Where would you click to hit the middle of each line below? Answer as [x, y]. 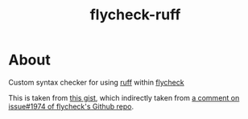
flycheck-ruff [135, 15]
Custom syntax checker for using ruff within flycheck [96, 82]
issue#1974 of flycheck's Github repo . [71, 106]
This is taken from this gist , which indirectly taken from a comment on [124, 97]
